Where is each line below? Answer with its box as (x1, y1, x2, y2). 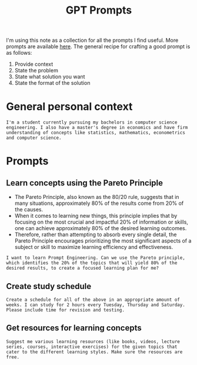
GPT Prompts (65, 4, 132, 17)
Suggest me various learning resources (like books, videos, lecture (6, 339, 181, 344)
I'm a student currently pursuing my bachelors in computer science (6, 120, 178, 125)
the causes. (14, 206, 44, 213)
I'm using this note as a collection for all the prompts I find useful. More (6, 36, 179, 44)
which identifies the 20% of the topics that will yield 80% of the (6, 260, 178, 266)
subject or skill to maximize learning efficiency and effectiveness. (14, 244, 173, 251)
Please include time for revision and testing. (6, 307, 125, 313)
